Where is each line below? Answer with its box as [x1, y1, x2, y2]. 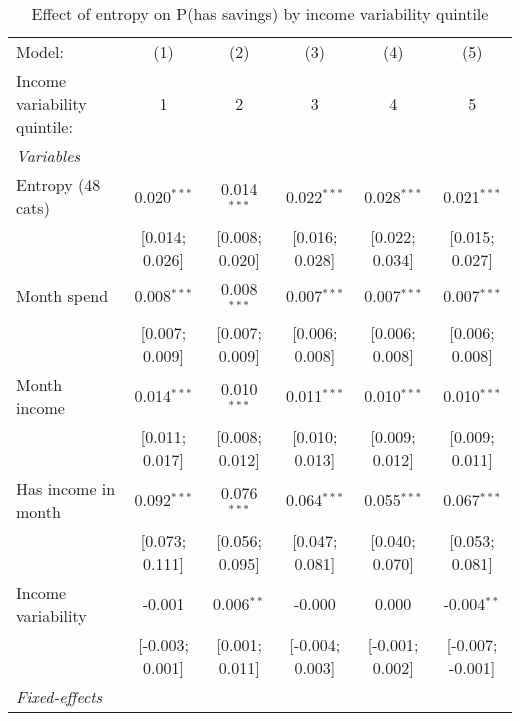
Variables [16, 144, 81, 167]
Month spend [16, 284, 109, 308]
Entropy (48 [16, 173, 101, 196]
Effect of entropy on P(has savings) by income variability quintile [31, 2, 489, 25]
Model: [16, 40, 65, 63]
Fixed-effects [16, 684, 103, 708]
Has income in [16, 476, 116, 500]
